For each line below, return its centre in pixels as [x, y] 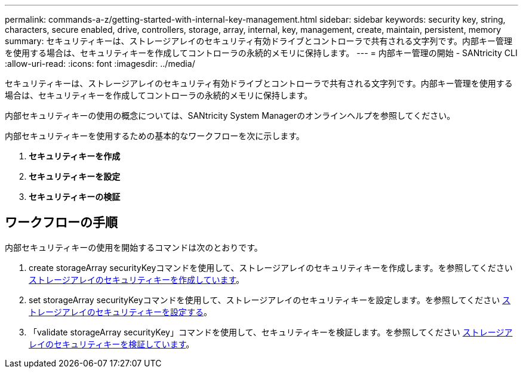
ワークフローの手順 [61, 223]
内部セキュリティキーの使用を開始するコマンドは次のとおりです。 [134, 247]
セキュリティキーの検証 [75, 197]
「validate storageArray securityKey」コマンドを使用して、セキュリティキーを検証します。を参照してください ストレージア [271, 332]
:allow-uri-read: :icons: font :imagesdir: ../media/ [100, 64]
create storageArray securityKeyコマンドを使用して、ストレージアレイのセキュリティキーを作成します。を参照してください [271, 267]
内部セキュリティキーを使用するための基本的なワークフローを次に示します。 [155, 136]
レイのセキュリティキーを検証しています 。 [112, 344]
